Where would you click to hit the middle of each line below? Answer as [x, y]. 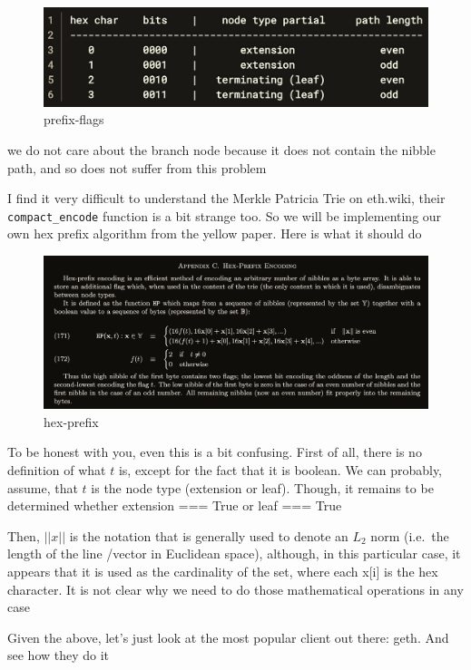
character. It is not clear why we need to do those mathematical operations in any [235, 589]
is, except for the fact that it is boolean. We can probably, [280, 470]
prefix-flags [74, 119]
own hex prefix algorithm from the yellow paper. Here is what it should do [215, 233]
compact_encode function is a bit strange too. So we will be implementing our [225, 215]
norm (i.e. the [410, 535]
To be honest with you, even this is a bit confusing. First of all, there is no [215, 452]
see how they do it [59, 655]
